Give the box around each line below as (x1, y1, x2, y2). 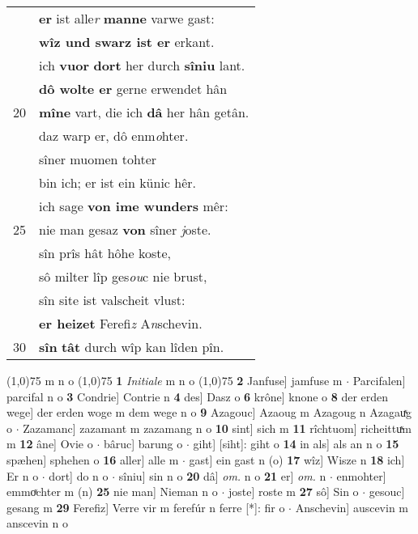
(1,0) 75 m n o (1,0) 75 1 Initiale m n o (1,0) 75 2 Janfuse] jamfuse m (6, 372, 343, 388)
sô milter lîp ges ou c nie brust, (39, 267, 207, 286)
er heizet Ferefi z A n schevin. (39, 314, 203, 333)
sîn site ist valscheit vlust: (39, 290, 186, 309)
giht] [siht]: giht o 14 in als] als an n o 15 (193, 435, 399, 452)
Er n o (6, 467, 39, 484)
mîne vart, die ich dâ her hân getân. (39, 103, 250, 121)
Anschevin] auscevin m (295, 498, 409, 515)
